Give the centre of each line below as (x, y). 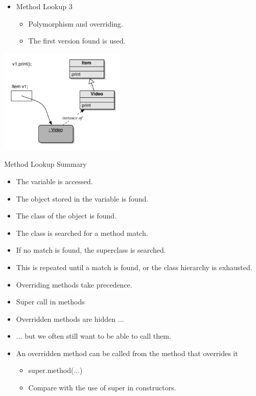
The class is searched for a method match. (82, 233)
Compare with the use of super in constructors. (102, 388)
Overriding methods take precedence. (74, 284)
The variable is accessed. (54, 181)
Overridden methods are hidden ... (70, 318)
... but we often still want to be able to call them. (94, 336)
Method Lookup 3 (44, 6)
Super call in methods (50, 302)
